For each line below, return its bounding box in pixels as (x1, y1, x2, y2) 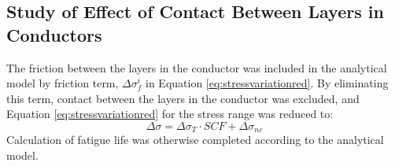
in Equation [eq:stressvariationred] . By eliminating (146, 75, 389, 91)
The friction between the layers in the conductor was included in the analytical (6, 59, 387, 76)
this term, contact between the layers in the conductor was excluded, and (6, 90, 360, 106)
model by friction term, (6, 75, 119, 91)
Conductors (6, 22, 102, 46)
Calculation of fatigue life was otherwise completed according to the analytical (6, 131, 384, 148)
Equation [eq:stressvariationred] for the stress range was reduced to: (6, 105, 334, 122)
